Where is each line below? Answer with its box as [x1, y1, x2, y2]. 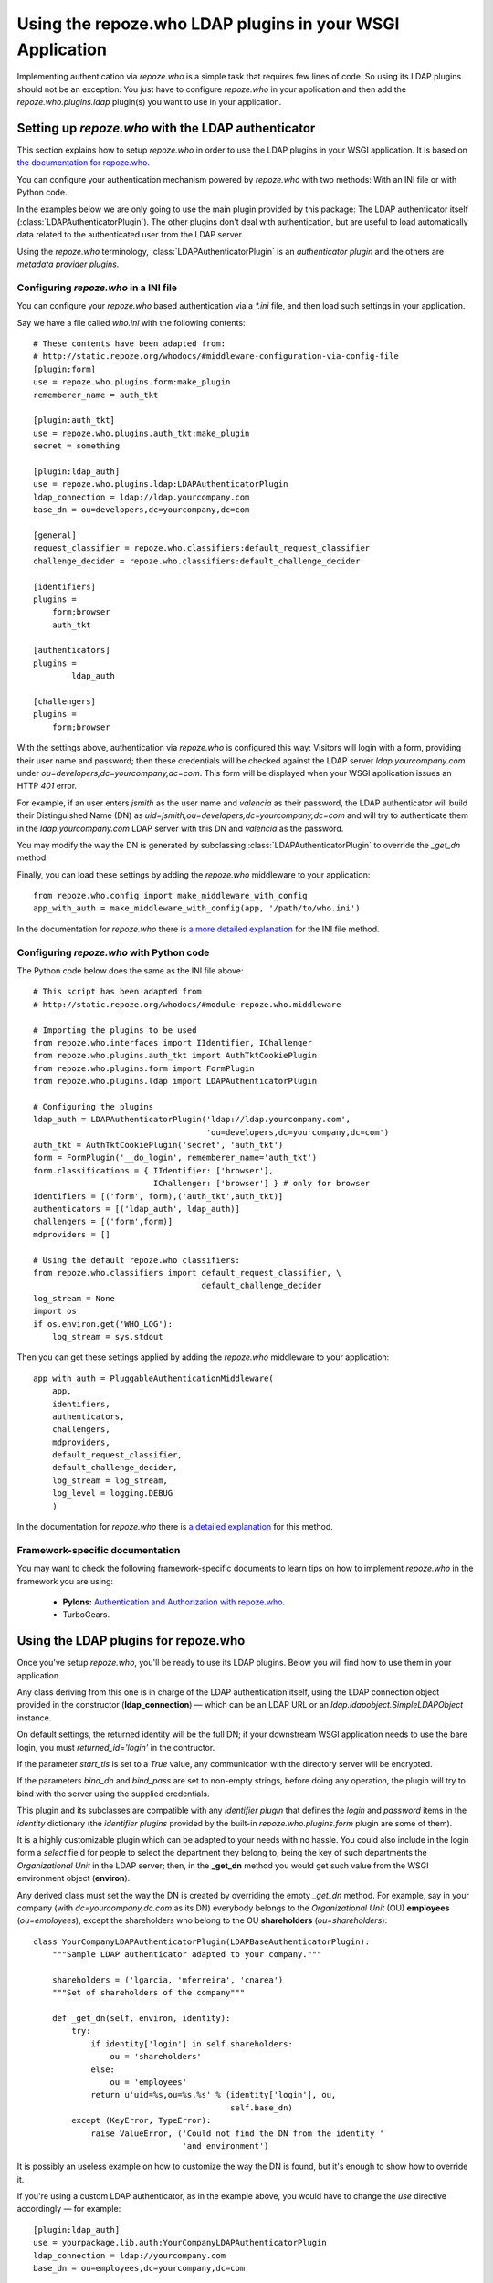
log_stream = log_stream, [51, 1475, 169, 1486]
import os [33, 1306, 77, 1317]
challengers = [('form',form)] [33, 1216, 173, 1227]
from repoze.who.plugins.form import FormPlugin [33, 1063, 255, 1073]
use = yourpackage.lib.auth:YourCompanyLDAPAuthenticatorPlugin [33, 2237, 328, 2248]
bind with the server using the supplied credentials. [16, 1788, 210, 1799]
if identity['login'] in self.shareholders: [90, 2038, 294, 2049]
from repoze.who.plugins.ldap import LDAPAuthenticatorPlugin [33, 1076, 318, 1087]
